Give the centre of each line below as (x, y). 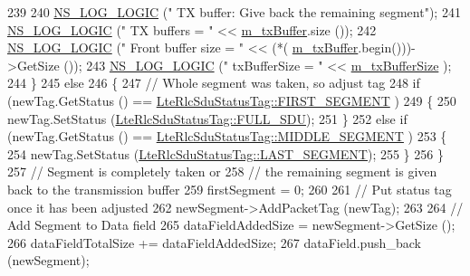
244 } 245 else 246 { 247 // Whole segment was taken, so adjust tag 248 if (214, 83)
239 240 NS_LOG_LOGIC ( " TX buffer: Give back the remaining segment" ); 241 (234, 12)
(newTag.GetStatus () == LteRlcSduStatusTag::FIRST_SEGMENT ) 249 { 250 (232, 100)
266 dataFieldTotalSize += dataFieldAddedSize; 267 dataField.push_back (214, 242)
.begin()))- (387, 48)
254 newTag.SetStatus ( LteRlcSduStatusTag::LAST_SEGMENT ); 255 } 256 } (225, 153)
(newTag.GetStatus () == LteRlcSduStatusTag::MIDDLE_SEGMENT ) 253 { (227, 136)
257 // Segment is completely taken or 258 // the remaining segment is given (222, 171)
